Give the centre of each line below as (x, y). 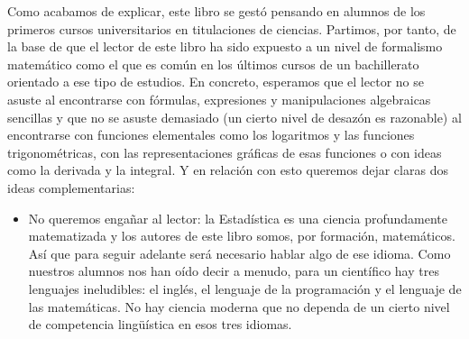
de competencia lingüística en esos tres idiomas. (160, 324)
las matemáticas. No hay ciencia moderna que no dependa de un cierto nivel (239, 306)
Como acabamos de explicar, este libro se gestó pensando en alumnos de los (216, 11)
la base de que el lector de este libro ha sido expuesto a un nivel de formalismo (225, 46)
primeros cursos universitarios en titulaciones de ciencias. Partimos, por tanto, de (232, 28)
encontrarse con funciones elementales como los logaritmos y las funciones (211, 135)
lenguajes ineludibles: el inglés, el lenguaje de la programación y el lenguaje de (245, 288)
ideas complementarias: (71, 187)
